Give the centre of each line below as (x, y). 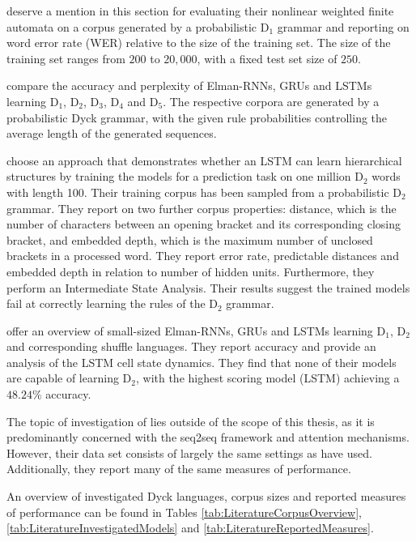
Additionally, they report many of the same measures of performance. (179, 469)
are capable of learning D (69, 378)
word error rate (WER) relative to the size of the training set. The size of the (199, 43)
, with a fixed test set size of (267, 58)
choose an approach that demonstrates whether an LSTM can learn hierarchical (204, 160)
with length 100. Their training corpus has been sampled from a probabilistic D (204, 192)
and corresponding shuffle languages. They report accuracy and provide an (191, 346)
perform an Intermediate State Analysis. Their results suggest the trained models (208, 287)
